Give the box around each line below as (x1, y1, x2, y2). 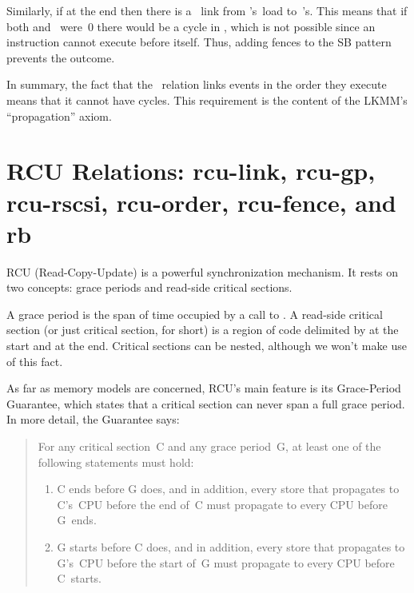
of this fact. (6, 352, 63, 369)
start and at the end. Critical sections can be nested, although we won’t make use (6, 337, 407, 354)
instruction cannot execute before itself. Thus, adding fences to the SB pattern (6, 34, 392, 50)
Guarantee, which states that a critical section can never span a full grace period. (6, 395, 405, 412)
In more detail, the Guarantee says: (6, 411, 180, 428)
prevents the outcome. (6, 49, 115, 66)
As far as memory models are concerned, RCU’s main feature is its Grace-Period (6, 380, 401, 396)
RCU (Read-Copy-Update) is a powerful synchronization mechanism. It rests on (6, 263, 399, 280)
